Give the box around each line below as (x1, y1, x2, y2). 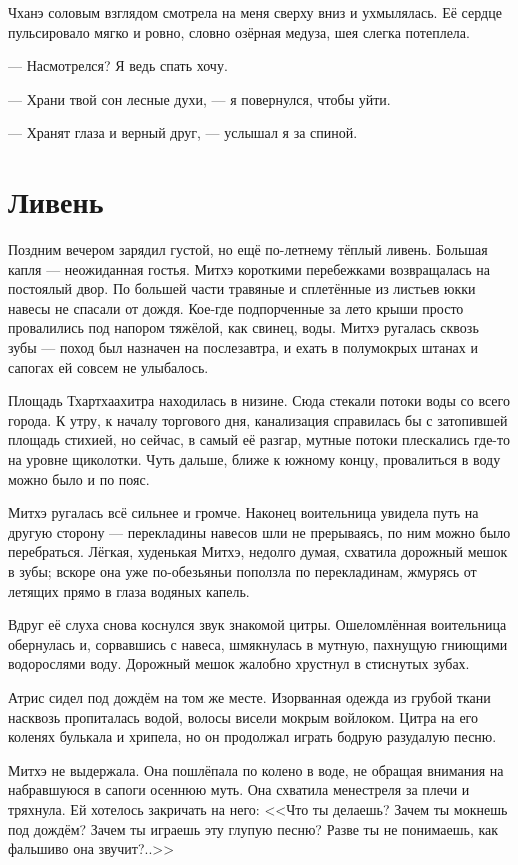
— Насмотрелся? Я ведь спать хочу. (8, 55, 228, 76)
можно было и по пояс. (8, 468, 150, 489)
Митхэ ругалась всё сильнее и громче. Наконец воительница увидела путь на (8, 502, 479, 523)
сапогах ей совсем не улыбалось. (8, 356, 209, 377)
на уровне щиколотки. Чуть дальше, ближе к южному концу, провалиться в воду (8, 449, 501, 470)
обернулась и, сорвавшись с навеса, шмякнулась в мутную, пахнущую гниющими (8, 633, 508, 654)
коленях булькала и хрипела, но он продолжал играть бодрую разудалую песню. (8, 726, 497, 747)
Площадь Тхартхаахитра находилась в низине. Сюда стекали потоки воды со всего (8, 390, 510, 411)
